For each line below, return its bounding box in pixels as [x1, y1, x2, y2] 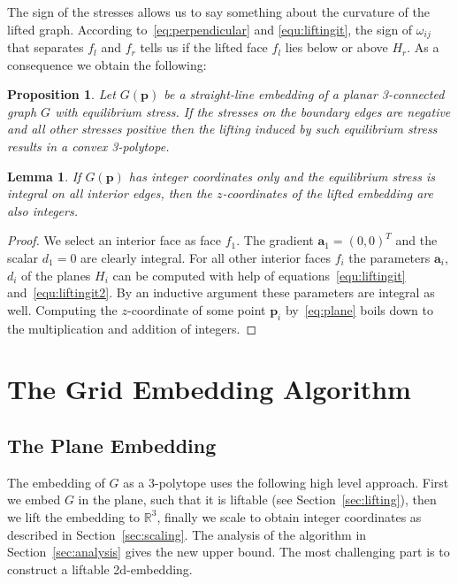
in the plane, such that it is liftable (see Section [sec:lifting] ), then [78, 490, 437, 509]
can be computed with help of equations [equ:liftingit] [112, 265, 406, 284]
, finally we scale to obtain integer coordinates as [156, 507, 422, 526]
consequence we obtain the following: [7, 55, 207, 73]
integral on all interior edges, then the [7, 184, 213, 203]
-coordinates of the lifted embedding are [222, 184, 433, 203]
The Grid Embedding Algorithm [7, 371, 411, 407]
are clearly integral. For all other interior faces [80, 248, 331, 266]
